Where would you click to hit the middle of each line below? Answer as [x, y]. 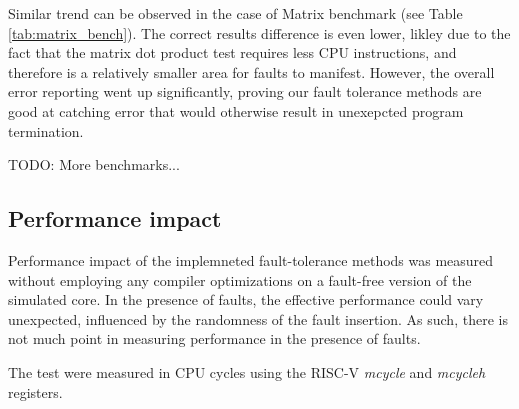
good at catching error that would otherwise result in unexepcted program [236, 110]
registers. [35, 391]
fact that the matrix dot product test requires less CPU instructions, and [232, 52]
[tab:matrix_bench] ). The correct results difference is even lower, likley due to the [259, 32]
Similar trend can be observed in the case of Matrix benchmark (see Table [235, 13]
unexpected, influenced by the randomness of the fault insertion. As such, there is [258, 318]
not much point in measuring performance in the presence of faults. [214, 338]
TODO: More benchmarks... [94, 164]
